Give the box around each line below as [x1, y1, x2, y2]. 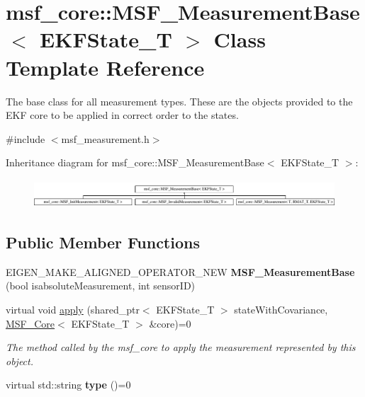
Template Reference [6, 52, 205, 81]
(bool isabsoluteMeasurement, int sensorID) [6, 278, 196, 293]
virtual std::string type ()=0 [6, 377, 131, 392]
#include [6, 131, 45, 146]
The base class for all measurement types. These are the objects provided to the [6, 93, 353, 108]
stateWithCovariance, [234, 301, 328, 316]
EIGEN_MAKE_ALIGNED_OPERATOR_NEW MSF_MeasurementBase [6, 264, 355, 279]
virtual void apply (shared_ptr [6, 301, 140, 316]
